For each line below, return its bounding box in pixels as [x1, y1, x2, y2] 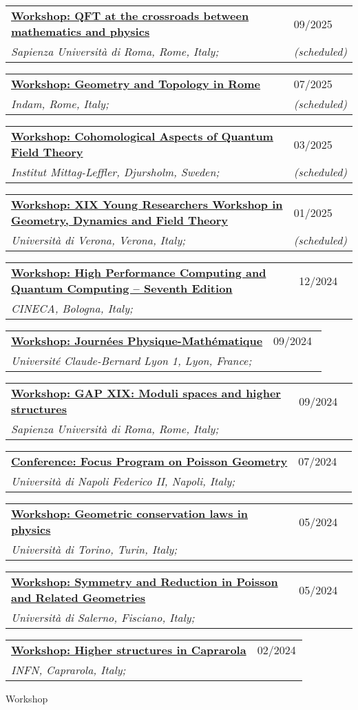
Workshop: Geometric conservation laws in [11, 505, 249, 521]
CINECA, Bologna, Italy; [11, 300, 133, 316]
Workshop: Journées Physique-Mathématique [11, 333, 263, 348]
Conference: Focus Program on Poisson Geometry [11, 453, 288, 469]
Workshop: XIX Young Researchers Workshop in [11, 196, 283, 212]
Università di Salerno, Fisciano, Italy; [11, 609, 195, 625]
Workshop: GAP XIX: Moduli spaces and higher [11, 385, 281, 401]
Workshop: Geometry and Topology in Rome [11, 76, 261, 92]
